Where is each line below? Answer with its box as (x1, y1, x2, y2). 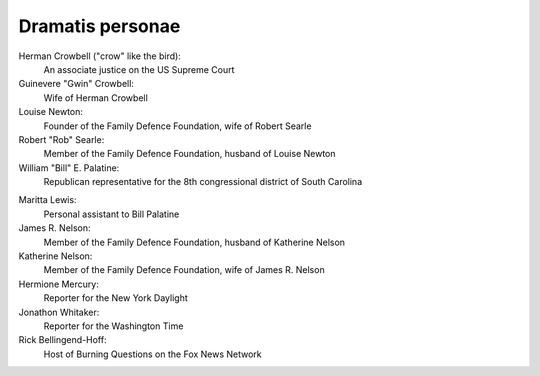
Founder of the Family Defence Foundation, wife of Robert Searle (43, 120, 312, 132)
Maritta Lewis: (18, 194, 77, 206)
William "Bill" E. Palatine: (18, 161, 120, 174)
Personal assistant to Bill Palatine (43, 208, 180, 220)
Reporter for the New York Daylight (43, 292, 189, 304)
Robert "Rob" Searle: (18, 133, 105, 145)
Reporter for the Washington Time (43, 320, 184, 332)
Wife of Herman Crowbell (43, 91, 149, 104)
